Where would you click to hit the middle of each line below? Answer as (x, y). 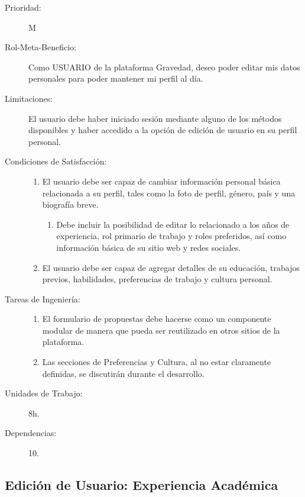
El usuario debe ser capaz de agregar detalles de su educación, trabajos (171, 267)
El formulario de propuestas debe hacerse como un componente (157, 319)
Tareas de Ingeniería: (43, 298)
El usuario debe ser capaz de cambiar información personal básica (161, 181)
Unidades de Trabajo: (44, 393)
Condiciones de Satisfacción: (56, 161)
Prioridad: (23, 7)
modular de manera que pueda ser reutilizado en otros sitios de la (161, 330)
